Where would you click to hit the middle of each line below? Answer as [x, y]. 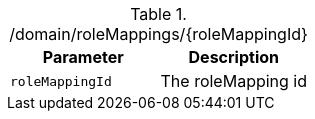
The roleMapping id [234, 81]
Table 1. [158, 14]
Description [233, 57]
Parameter [83, 57]
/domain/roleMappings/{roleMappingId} [158, 34]
